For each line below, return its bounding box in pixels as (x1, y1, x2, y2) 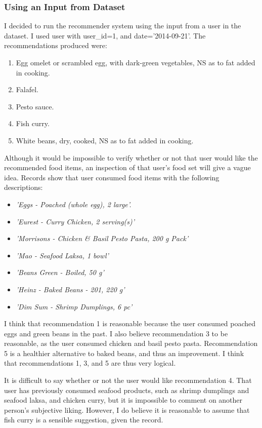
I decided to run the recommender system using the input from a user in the (4, 20, 241, 31)
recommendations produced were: (4, 40, 107, 51)
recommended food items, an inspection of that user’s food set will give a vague (4, 162, 251, 173)
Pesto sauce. (16, 101, 54, 111)
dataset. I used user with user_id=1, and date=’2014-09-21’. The (4, 30, 206, 41)
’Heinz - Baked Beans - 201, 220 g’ (16, 284, 125, 294)
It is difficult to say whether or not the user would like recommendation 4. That (4, 375, 252, 385)
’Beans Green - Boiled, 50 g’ (16, 267, 104, 278)
